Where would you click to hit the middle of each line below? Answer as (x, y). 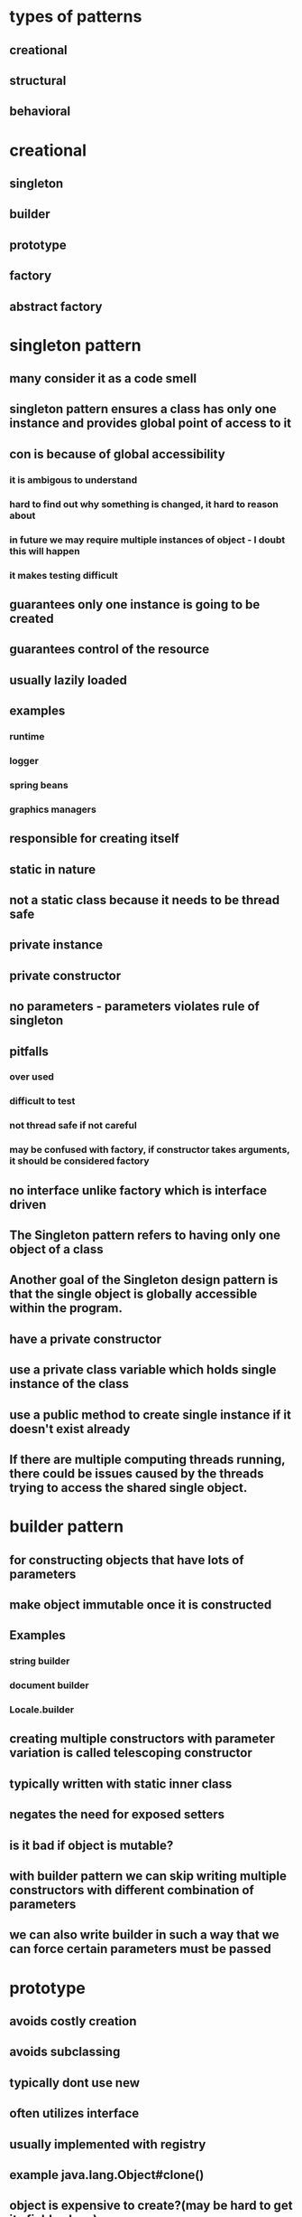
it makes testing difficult (64, 575)
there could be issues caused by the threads (137, 1473)
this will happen (45, 551)
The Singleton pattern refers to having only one (145, 1235)
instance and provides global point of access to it (150, 424)
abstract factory (56, 306)
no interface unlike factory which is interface (138, 1190)
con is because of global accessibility (117, 454)
